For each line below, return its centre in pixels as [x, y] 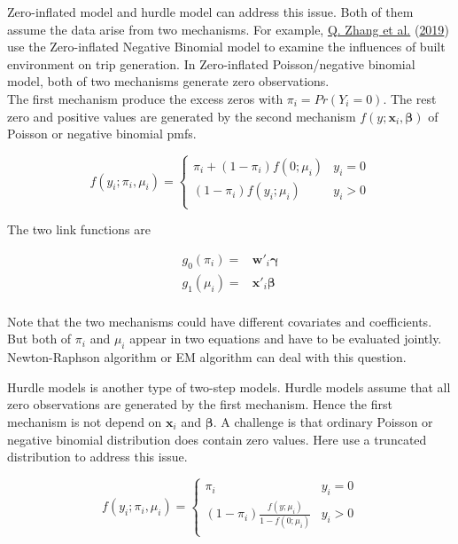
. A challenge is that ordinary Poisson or [323, 422]
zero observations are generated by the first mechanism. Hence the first [200, 404]
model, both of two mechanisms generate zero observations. [168, 81]
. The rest [410, 98]
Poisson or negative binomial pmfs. [102, 134]
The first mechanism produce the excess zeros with [145, 98]
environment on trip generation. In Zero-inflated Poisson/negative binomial [211, 63]
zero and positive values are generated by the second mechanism [182, 116]
